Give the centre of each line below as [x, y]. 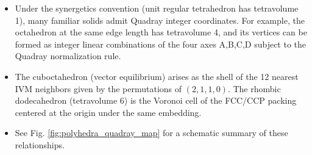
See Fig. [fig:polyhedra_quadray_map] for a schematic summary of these [151, 133]
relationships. [40, 144]
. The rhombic [254, 88]
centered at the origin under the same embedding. [108, 112]
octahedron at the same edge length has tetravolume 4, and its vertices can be [161, 32]
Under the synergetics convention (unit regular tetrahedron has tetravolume [157, 8]
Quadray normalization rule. [68, 56]
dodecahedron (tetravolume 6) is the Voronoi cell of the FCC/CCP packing [156, 100]
